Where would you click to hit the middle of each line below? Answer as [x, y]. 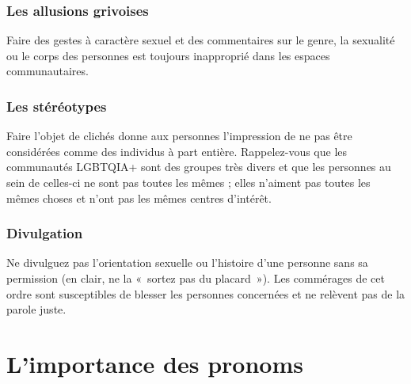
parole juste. [36, 309]
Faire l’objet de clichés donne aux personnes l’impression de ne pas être [179, 136]
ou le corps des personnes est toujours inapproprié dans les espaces [168, 55]
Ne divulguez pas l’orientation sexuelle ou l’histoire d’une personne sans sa [187, 262]
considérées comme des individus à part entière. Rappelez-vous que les [177, 151]
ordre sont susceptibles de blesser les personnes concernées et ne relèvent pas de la [206, 293]
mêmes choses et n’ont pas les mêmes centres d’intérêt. [139, 198]
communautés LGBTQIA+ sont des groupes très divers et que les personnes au [199, 167]
